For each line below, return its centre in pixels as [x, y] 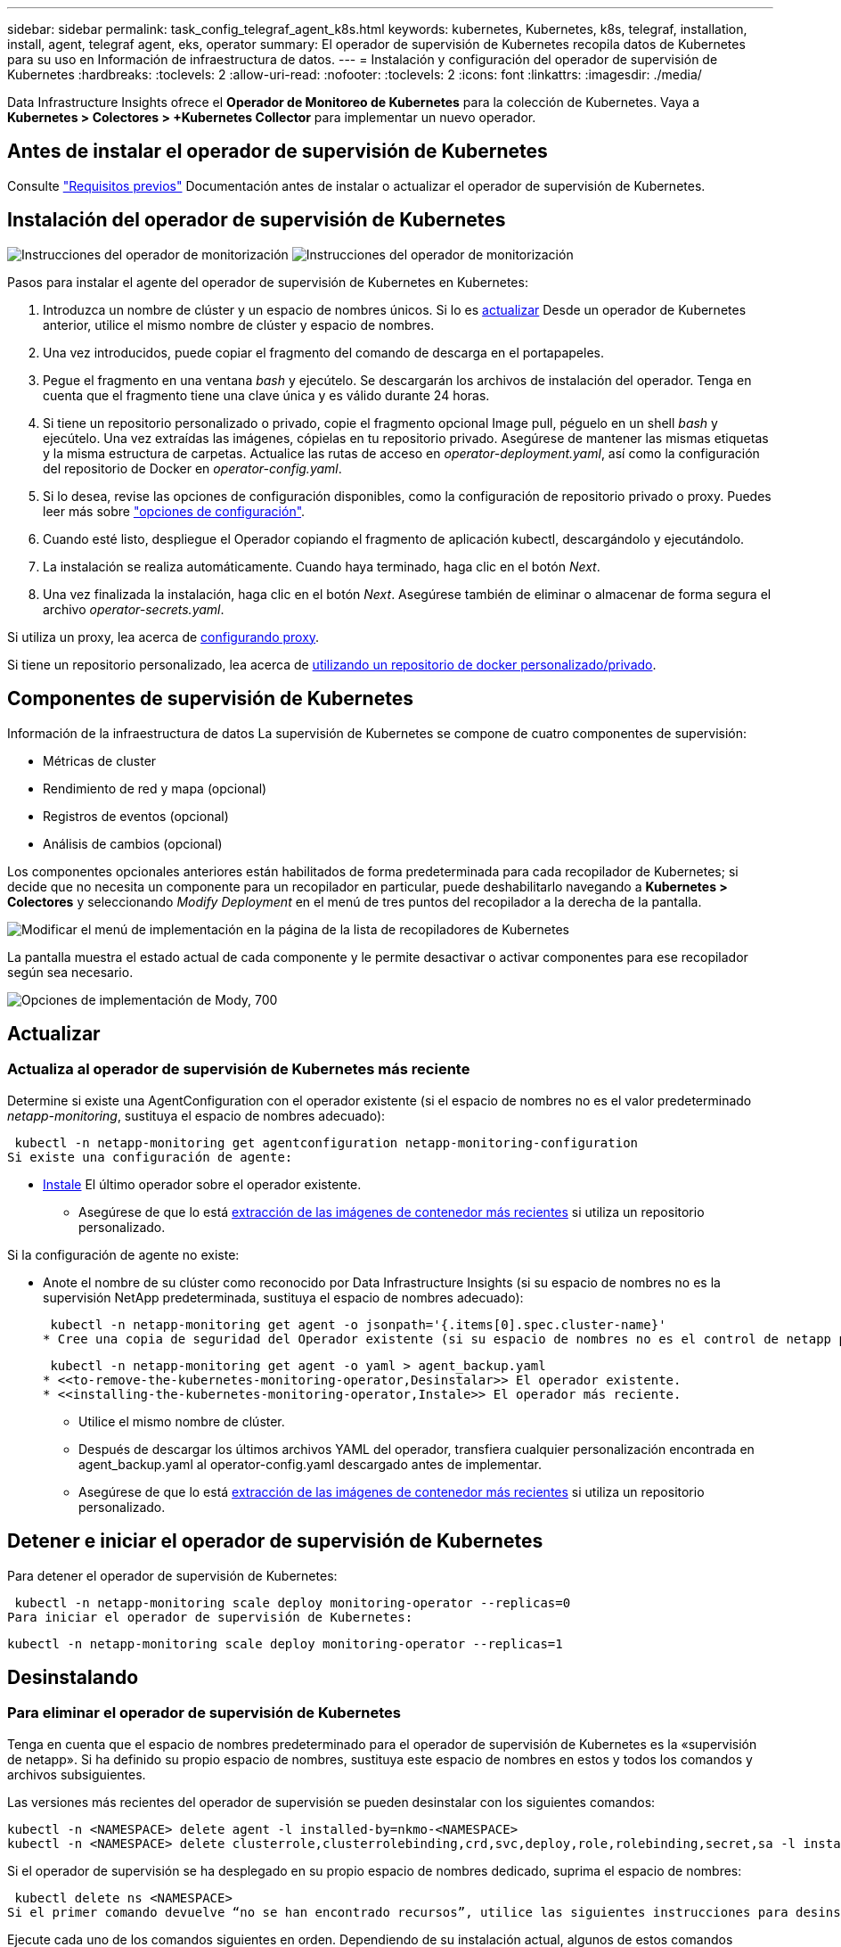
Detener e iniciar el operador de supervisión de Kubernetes [275, 1541]
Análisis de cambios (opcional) [133, 843]
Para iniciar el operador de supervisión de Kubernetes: [210, 1617]
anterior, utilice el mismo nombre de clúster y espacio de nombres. [239, 324]
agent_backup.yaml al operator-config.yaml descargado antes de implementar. [310, 1464]
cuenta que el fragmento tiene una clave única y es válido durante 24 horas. [266, 395]
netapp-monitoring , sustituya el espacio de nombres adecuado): [196, 1115]
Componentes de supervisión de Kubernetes [210, 699]
